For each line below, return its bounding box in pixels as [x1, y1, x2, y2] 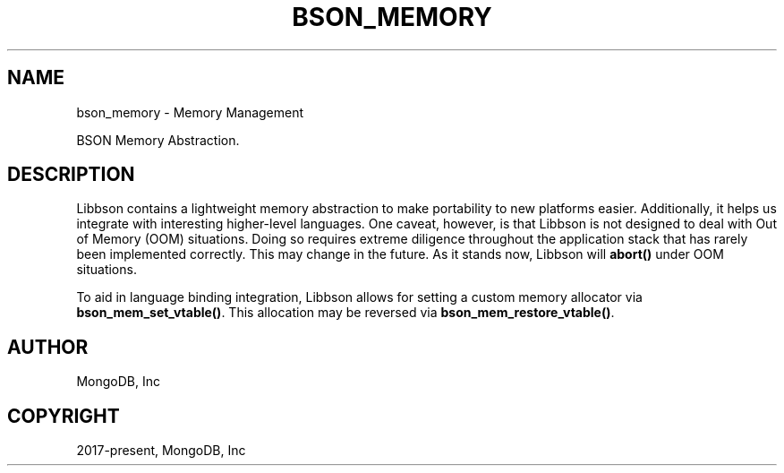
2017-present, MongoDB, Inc [76, 443, 246, 459]
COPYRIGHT [7, 404, 120, 427]
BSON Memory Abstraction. [76, 132, 240, 148]
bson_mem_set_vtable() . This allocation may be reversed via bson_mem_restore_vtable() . [76, 305, 615, 321]
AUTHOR [7, 335, 89, 358]
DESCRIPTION [7, 163, 135, 186]
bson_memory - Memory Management [76, 104, 304, 120]
